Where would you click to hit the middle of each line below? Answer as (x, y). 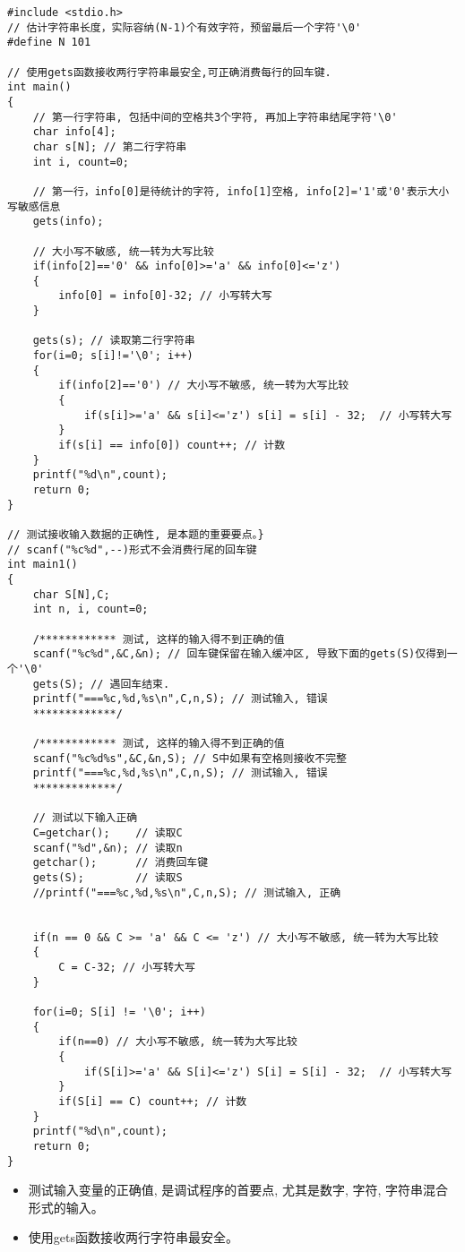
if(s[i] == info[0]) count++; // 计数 (172, 446)
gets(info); (68, 222)
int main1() (43, 565)
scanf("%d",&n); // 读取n (108, 848)
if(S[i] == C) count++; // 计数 (153, 1101)
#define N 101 (49, 43)
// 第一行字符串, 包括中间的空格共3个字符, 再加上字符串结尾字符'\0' (215, 117)
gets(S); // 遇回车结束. (101, 684)
